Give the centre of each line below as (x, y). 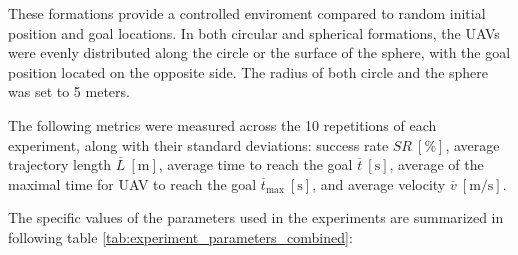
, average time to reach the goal (255, 164)
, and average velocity (379, 183)
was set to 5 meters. (69, 91)
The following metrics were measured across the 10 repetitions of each (222, 124)
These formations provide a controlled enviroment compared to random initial (247, 13)
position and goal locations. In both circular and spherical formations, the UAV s (254, 32)
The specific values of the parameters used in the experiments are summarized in (256, 217)
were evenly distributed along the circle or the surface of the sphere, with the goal (259, 52)
